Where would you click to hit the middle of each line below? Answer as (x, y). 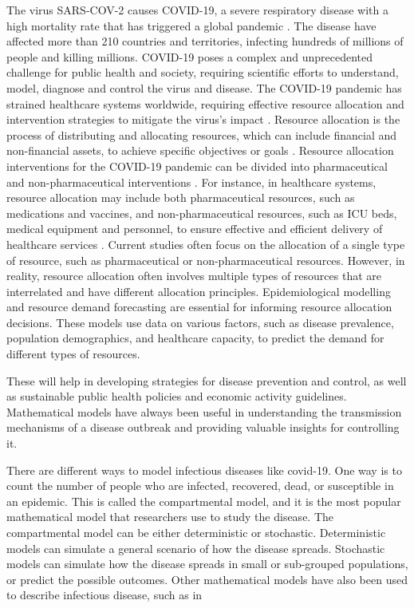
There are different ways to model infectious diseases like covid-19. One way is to (204, 470)
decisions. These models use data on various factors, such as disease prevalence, (200, 322)
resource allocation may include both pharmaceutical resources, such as (181, 197)
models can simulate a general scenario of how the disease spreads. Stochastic (196, 548)
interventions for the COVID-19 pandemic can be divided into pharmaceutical (197, 166)
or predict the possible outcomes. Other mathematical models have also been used (207, 579)
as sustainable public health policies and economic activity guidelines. (177, 396)
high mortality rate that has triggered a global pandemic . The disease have (191, 25)
